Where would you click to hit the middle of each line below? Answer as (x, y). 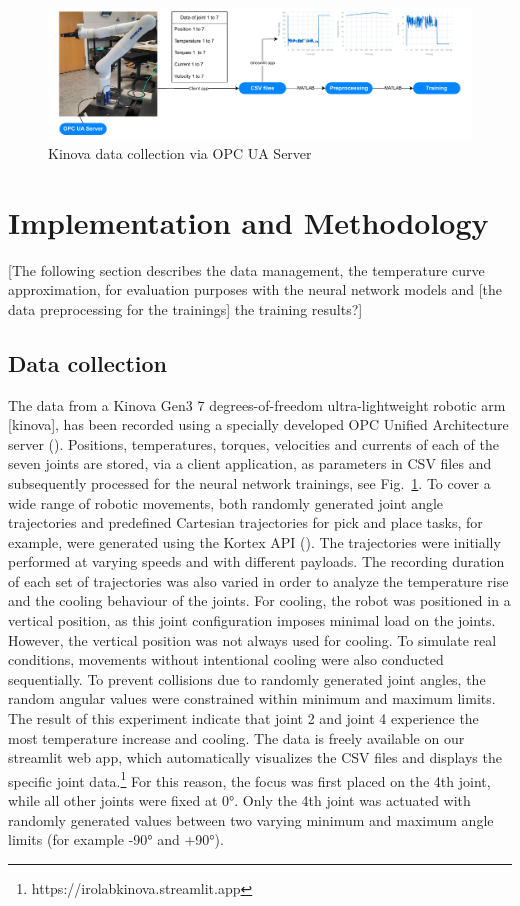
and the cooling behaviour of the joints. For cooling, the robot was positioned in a (259, 600)
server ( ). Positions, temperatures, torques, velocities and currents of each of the (253, 443)
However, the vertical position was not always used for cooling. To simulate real (252, 639)
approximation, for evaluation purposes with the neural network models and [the (255, 289)
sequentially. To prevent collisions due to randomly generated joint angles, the (247, 678)
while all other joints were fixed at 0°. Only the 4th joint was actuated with (239, 800)
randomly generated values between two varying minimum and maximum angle (251, 819)
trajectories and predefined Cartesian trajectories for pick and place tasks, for (245, 522)
